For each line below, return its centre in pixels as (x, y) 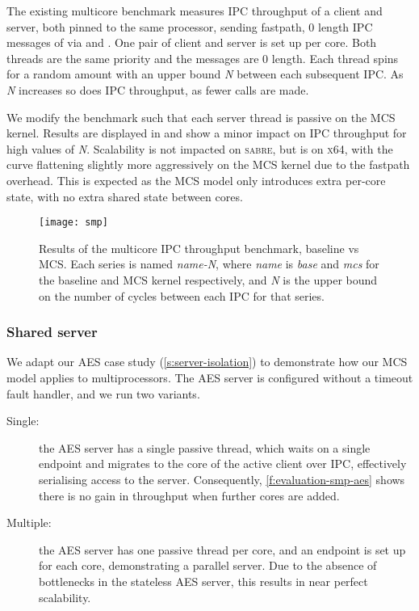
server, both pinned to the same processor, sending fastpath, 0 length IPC (190, 26)
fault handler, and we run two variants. (103, 393)
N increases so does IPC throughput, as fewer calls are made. (158, 89)
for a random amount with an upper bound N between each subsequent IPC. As (205, 74)
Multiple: (29, 523)
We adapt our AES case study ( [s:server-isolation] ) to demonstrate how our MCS (207, 362)
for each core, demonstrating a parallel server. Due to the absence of (208, 565)
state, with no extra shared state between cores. (125, 196)
